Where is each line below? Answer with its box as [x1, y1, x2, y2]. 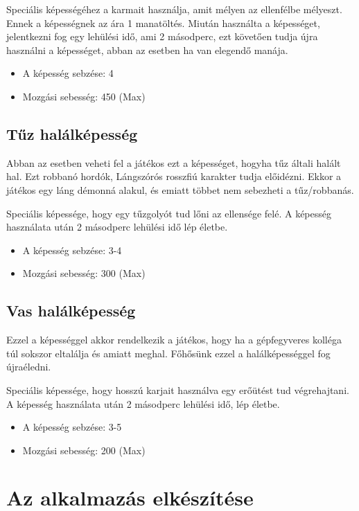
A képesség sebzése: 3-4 [22, 242, 122, 257]
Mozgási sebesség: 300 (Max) [22, 266, 146, 280]
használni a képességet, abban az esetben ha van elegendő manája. [6, 42, 288, 57]
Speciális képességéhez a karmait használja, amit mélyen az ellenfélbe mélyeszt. [6, 2, 342, 16]
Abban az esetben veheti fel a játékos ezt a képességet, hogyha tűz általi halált [6, 155, 341, 170]
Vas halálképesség [6, 300, 136, 321]
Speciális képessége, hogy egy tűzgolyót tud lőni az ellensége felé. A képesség [6, 206, 331, 220]
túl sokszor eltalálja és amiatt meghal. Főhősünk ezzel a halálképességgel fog [6, 346, 331, 360]
